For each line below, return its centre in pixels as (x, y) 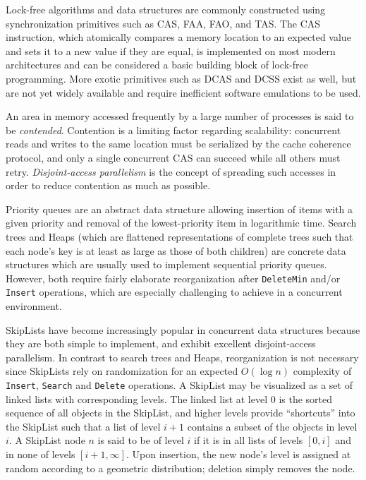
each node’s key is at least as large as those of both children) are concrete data (176, 250)
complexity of (322, 371)
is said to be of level (141, 440)
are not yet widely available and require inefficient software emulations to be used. (183, 92)
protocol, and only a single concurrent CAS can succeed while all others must (173, 157)
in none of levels (41, 454)
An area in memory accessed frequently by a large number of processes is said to (180, 116)
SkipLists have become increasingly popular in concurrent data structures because (183, 329)
